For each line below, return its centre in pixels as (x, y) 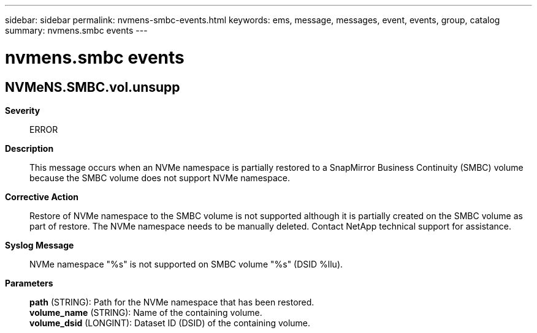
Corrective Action (42, 196)
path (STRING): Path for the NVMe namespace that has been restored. (172, 302)
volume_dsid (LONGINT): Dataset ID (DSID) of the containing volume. (170, 323)
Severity (23, 110)
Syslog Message (40, 245)
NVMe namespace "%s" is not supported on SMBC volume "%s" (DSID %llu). (186, 264)
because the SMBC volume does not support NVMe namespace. (160, 178)
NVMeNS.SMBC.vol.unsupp (93, 87)
